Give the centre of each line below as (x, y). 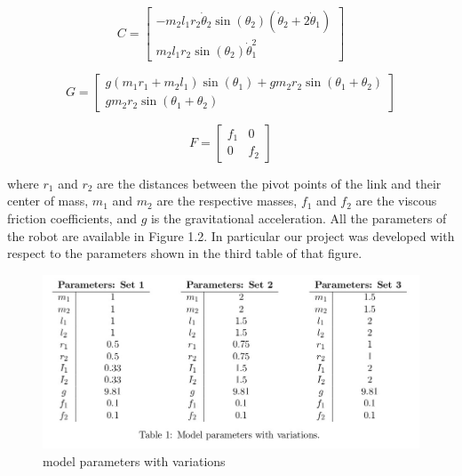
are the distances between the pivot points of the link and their (269, 183)
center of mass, (48, 201)
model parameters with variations (134, 460)
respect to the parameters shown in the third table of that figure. (185, 253)
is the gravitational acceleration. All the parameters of (299, 218)
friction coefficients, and (72, 218)
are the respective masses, (227, 201)
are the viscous (396, 201)
